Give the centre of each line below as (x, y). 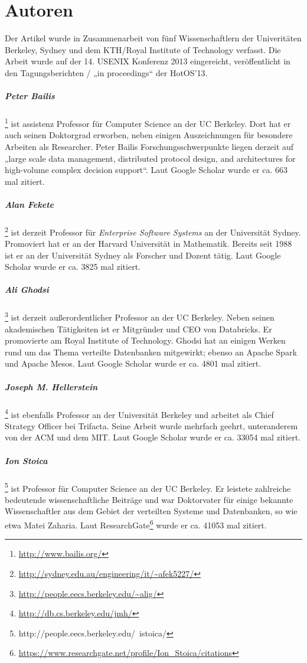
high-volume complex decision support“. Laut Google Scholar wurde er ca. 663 (146, 170)
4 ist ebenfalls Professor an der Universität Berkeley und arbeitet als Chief (139, 413)
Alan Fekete (29, 204)
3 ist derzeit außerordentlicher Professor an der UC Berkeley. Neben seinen (140, 316)
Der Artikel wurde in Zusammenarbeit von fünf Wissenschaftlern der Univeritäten (153, 38)
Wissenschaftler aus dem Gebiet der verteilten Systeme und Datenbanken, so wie (151, 511)
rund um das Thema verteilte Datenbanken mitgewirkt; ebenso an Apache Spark (151, 352)
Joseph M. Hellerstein (51, 386)
